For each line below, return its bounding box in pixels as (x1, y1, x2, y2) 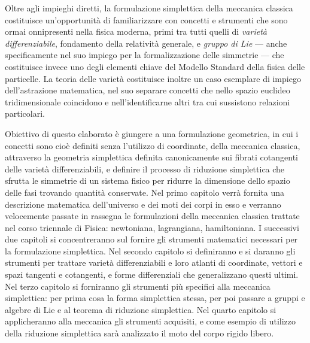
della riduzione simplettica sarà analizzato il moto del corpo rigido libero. (5, 327, 274, 339)
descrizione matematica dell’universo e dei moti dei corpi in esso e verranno (5, 198, 281, 210)
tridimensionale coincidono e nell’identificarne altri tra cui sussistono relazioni (5, 95, 290, 108)
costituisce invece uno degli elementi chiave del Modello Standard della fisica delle (5, 60, 305, 72)
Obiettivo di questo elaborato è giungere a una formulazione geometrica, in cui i (5, 127, 299, 139)
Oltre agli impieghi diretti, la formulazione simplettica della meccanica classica (5, 2, 293, 14)
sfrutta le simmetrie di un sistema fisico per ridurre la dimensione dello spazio (5, 174, 290, 187)
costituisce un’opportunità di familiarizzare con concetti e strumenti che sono (5, 13, 288, 26)
